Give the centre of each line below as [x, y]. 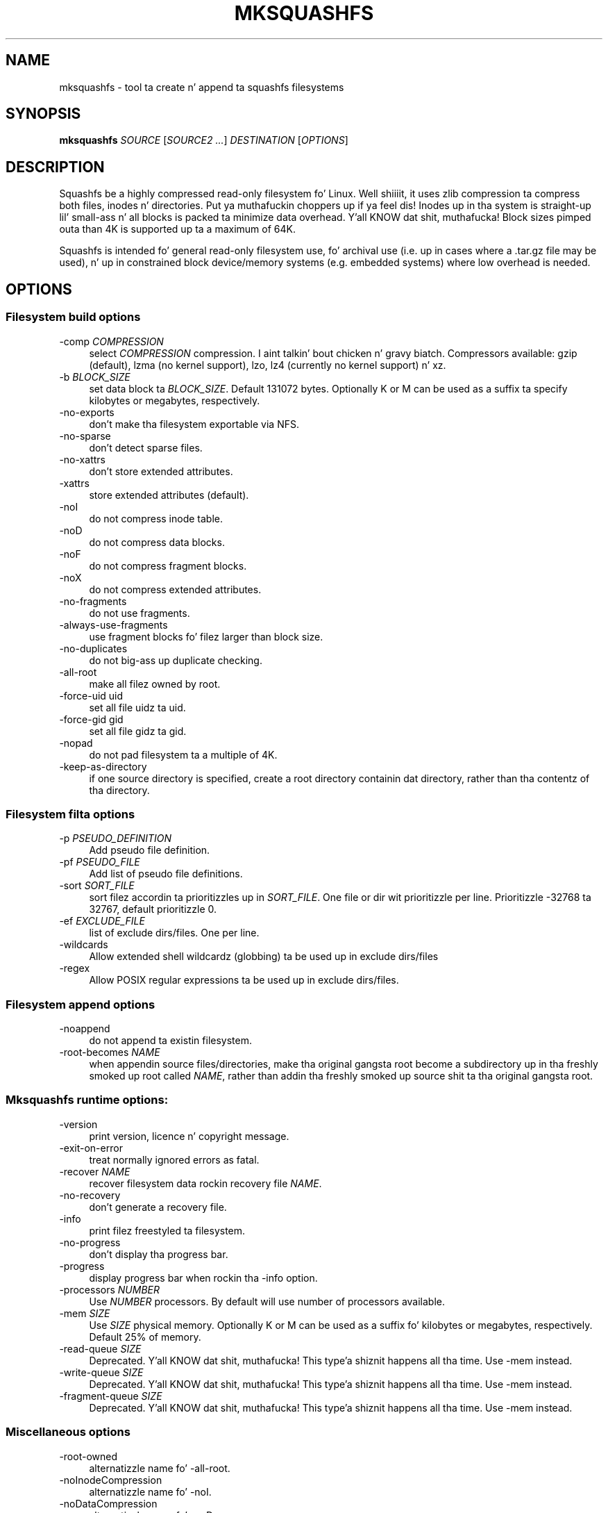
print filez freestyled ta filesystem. [167, 1230]
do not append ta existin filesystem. [170, 1040]
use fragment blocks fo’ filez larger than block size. [206, 636]
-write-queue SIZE [101, 1372]
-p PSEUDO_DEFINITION [116, 838]
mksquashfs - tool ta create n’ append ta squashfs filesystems [202, 87]
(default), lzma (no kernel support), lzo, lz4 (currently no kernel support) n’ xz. [268, 365]
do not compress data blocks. [157, 542]
